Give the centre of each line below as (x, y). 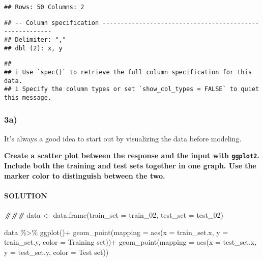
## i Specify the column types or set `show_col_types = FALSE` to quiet (132, 89)
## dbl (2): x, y (33, 48)
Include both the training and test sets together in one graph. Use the (130, 166)
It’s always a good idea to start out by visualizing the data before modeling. (123, 138)
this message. (28, 97)
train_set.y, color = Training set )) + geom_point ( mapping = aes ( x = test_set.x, (130, 242)
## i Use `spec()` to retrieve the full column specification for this (128, 72)
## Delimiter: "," (35, 39)
